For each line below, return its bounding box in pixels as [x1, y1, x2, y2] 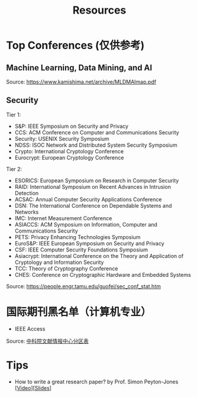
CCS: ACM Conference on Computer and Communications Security [14, 128, 179, 136]
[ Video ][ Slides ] [14, 384, 52, 391]
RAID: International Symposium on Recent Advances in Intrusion [14, 183, 172, 190]
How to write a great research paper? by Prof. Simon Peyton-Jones [14, 378, 179, 385]
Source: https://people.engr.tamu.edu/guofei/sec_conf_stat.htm [6, 282, 161, 290]
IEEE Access [14, 325, 46, 332]
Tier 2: [6, 165, 22, 172]
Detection [14, 189, 39, 196]
